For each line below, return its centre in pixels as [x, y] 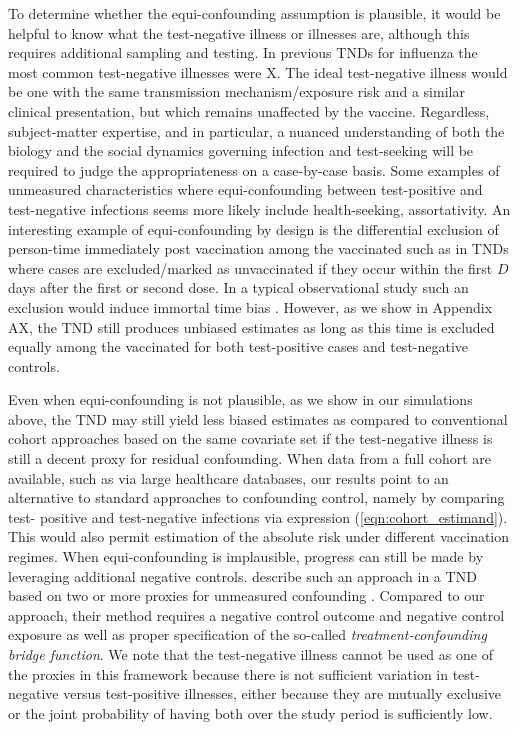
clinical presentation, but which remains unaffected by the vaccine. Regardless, [249, 110]
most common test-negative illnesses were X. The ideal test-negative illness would [258, 71]
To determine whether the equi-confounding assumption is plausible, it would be [254, 13]
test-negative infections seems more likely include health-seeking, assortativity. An [259, 208]
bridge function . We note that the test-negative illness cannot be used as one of [250, 654]
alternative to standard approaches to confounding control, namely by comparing [256, 497]
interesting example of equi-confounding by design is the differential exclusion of [253, 228]
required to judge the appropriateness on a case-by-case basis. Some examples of [254, 169]
